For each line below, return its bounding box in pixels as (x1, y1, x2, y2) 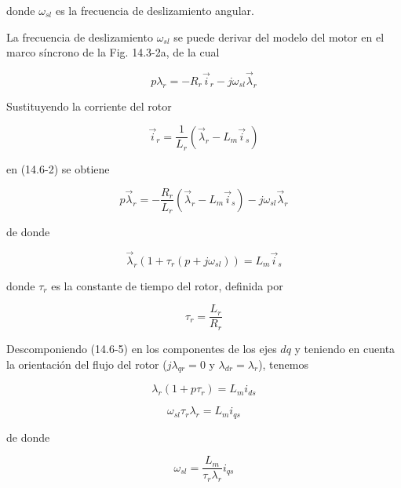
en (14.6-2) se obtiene (6, 160, 110, 177)
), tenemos (258, 355, 308, 372)
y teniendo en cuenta (294, 340, 396, 356)
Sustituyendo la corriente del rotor (6, 97, 172, 114)
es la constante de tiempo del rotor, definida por (51, 277, 283, 293)
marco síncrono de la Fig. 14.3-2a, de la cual (6, 44, 220, 60)
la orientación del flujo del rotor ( (6, 355, 167, 372)
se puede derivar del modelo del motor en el (173, 28, 385, 45)
